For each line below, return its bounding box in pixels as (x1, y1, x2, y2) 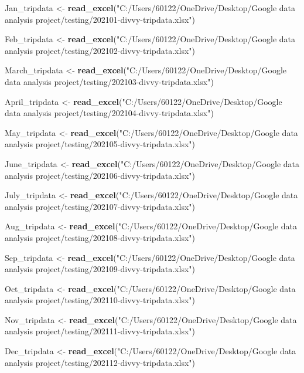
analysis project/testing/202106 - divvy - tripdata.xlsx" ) (5, 169, 195, 181)
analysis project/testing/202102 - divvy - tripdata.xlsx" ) (5, 44, 195, 56)
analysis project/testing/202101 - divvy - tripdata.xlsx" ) (5, 13, 195, 25)
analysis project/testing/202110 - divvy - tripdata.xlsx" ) (5, 294, 195, 306)
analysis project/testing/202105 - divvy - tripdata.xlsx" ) (5, 138, 195, 150)
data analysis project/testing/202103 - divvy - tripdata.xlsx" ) (5, 75, 214, 87)
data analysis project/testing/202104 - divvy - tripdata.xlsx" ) (5, 107, 214, 119)
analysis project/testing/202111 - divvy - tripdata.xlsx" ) (5, 325, 195, 337)
